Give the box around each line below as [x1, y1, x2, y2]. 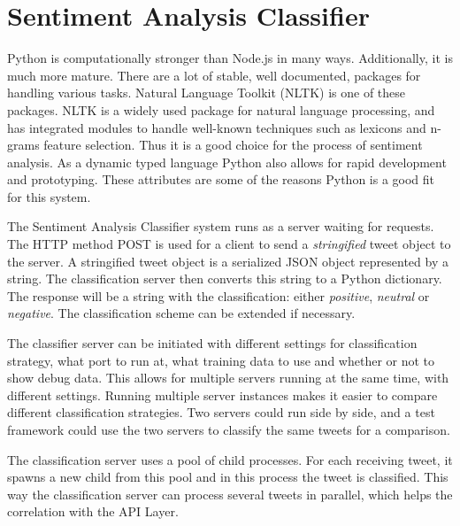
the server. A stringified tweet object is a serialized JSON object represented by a [7, 251, 448, 270]
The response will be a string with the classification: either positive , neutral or [7, 286, 430, 305]
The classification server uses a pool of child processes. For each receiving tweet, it [7, 450, 453, 468]
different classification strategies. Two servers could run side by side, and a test [7, 403, 435, 422]
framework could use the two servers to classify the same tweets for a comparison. [7, 421, 450, 438]
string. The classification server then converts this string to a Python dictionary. [7, 269, 442, 288]
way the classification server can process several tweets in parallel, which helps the [7, 484, 453, 503]
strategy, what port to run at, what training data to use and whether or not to [7, 351, 435, 369]
